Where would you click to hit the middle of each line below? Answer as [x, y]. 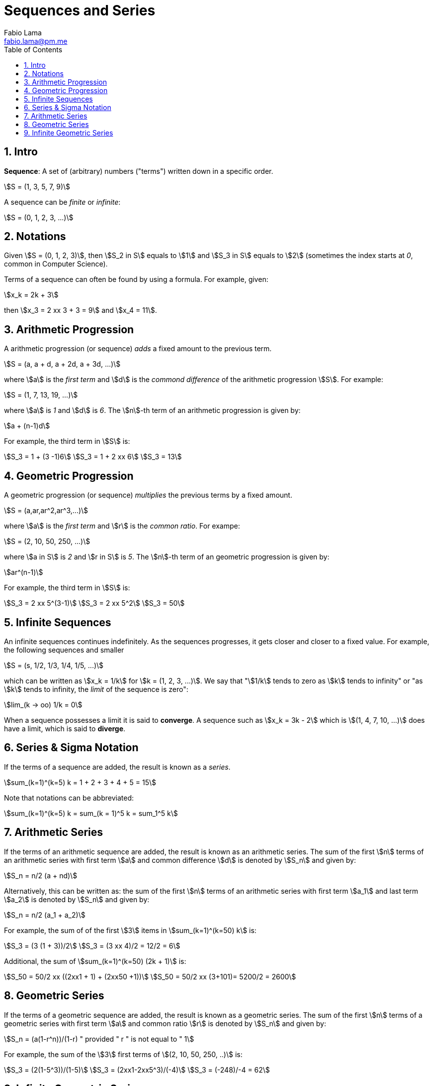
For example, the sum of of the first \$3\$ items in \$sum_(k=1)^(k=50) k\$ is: [130, 930]
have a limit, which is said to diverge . [65, 728]
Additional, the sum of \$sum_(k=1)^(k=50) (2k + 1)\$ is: [95, 961]
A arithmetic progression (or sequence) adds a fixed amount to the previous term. [138, 349]
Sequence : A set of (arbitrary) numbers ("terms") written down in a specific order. [139, 171]
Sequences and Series [80, 10]
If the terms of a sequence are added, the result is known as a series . [117, 767]
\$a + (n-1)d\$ [27, 426]
